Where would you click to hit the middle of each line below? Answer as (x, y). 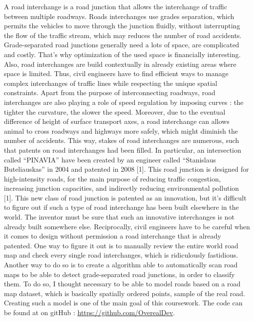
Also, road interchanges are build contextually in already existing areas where (120, 64)
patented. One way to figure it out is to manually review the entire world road (121, 245)
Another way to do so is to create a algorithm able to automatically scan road (121, 265)
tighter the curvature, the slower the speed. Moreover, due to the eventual (115, 111)
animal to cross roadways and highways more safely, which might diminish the (121, 130)
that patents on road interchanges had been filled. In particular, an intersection (123, 150)
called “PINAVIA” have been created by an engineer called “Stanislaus (110, 159)
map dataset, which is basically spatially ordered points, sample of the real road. (125, 293)
